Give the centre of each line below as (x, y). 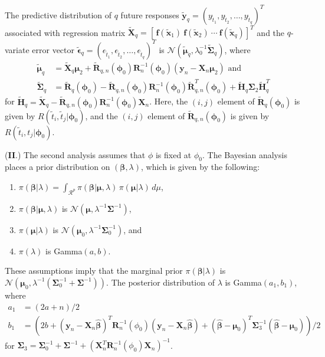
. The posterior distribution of (160, 282)
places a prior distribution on (58, 167)
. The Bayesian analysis (245, 154)
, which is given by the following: (201, 167)
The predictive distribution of (58, 14)
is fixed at (173, 154)
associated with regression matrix (65, 32)
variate (17, 49)
